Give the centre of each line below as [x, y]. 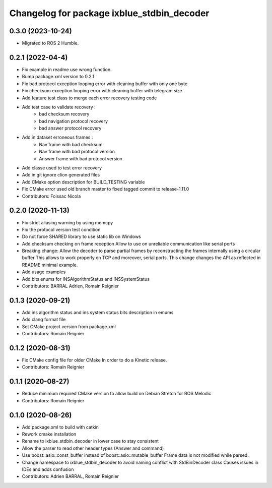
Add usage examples [44, 272]
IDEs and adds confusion [48, 469]
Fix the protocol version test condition [61, 229]
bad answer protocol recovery [70, 128]
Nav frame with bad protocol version [77, 152]
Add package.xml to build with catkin [60, 427]
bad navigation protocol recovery [74, 121]
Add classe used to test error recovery [62, 168]
